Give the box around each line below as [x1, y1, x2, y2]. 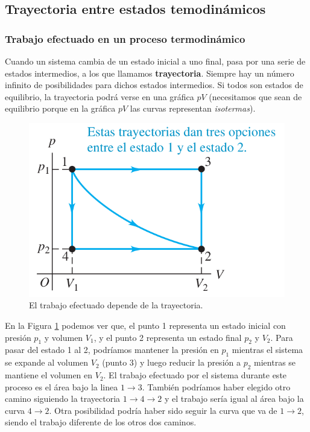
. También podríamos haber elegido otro [142, 380, 291, 393]
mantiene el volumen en [5, 369, 93, 381]
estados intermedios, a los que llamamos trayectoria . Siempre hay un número [5, 66, 294, 79]
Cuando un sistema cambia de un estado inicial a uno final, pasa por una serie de [5, 55, 306, 67]
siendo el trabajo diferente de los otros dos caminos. [5, 416, 197, 428]
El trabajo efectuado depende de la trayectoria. [29, 299, 203, 311]
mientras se [254, 356, 296, 369]
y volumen [44, 331, 83, 343]
